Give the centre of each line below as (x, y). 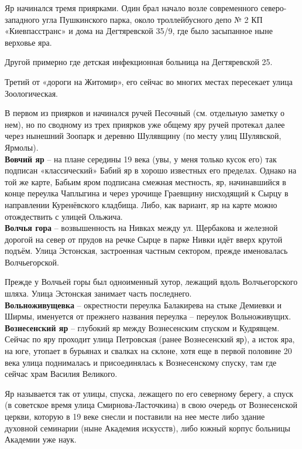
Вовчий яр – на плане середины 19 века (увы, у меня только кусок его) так (141, 159)
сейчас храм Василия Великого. (61, 374)
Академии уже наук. (41, 439)
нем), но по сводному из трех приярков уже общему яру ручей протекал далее (145, 124)
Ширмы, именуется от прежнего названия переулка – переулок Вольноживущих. (148, 316)
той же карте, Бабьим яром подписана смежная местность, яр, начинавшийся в (145, 181)
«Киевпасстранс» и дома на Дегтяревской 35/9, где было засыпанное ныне (139, 31)
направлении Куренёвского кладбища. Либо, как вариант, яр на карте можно (141, 204)
